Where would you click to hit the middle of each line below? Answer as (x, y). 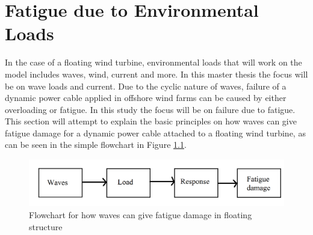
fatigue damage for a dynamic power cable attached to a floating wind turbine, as (155, 133)
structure (46, 226)
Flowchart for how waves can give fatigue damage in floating (141, 214)
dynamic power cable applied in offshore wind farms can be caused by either (146, 98)
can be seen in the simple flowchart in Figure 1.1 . (96, 145)
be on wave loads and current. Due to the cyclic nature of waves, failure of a (146, 86)
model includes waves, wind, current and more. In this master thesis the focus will (156, 74)
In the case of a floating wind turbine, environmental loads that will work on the (153, 62)
